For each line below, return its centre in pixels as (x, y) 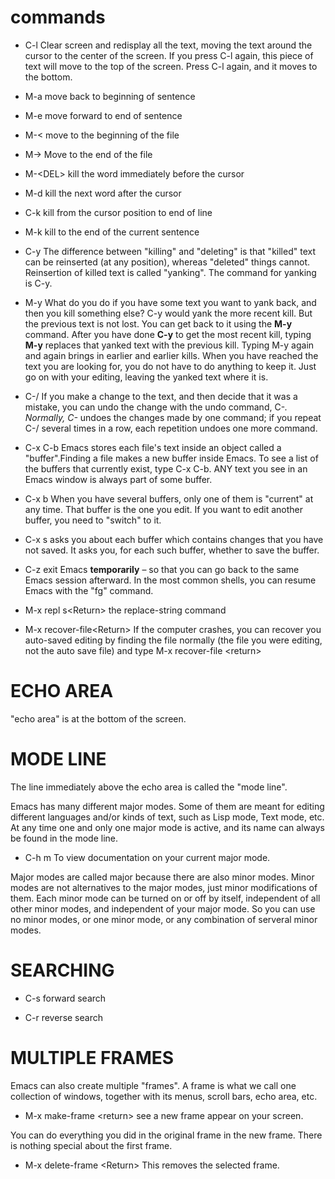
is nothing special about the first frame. (91, 1145)
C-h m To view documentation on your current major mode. (147, 857)
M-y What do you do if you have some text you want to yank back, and (170, 302)
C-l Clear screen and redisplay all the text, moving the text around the (168, 45)
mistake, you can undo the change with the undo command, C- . (156, 407)
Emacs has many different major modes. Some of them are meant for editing (167, 806)
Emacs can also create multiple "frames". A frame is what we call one (153, 1085)
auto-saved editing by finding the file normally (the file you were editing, (173, 640)
